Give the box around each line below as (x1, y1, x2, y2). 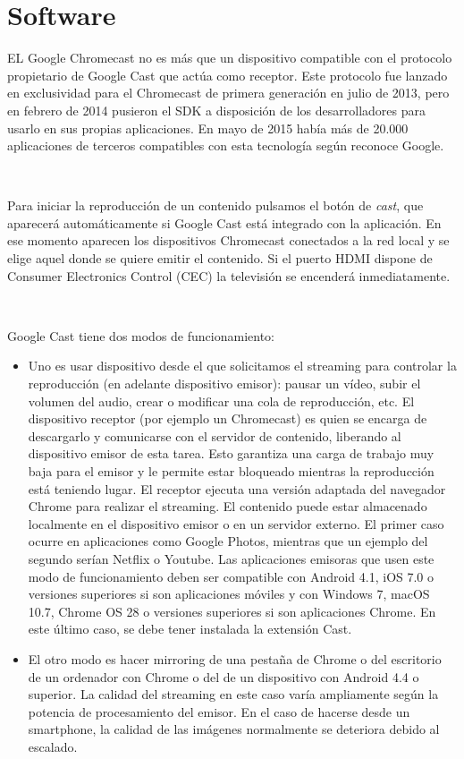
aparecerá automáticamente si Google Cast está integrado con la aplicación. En (7, 213, 442, 232)
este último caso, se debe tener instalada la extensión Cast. (28, 619, 352, 638)
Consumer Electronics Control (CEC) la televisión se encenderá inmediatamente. (7, 266, 451, 285)
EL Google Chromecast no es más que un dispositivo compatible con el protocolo (7, 48, 452, 67)
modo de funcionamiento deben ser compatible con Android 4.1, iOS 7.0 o (28, 567, 434, 585)
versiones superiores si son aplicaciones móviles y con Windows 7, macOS (28, 584, 430, 603)
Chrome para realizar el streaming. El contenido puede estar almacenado (28, 497, 427, 516)
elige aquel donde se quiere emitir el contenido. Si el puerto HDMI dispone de (7, 249, 433, 268)
